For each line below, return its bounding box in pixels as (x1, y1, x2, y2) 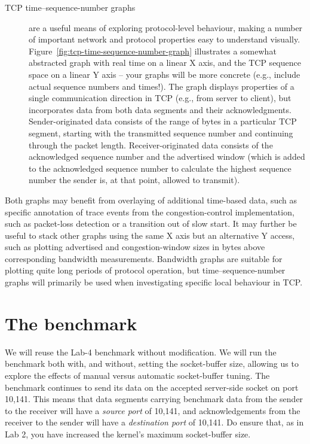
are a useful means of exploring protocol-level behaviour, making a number (29, 21, 303, 34)
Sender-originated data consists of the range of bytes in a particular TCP (29, 115, 297, 127)
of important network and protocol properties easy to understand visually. (29, 33, 300, 45)
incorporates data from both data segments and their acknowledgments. (29, 103, 291, 115)
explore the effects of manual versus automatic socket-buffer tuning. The (5, 369, 270, 381)
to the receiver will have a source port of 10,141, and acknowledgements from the (5, 404, 300, 416)
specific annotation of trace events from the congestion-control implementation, (5, 205, 294, 218)
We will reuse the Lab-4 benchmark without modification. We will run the (5, 345, 277, 358)
